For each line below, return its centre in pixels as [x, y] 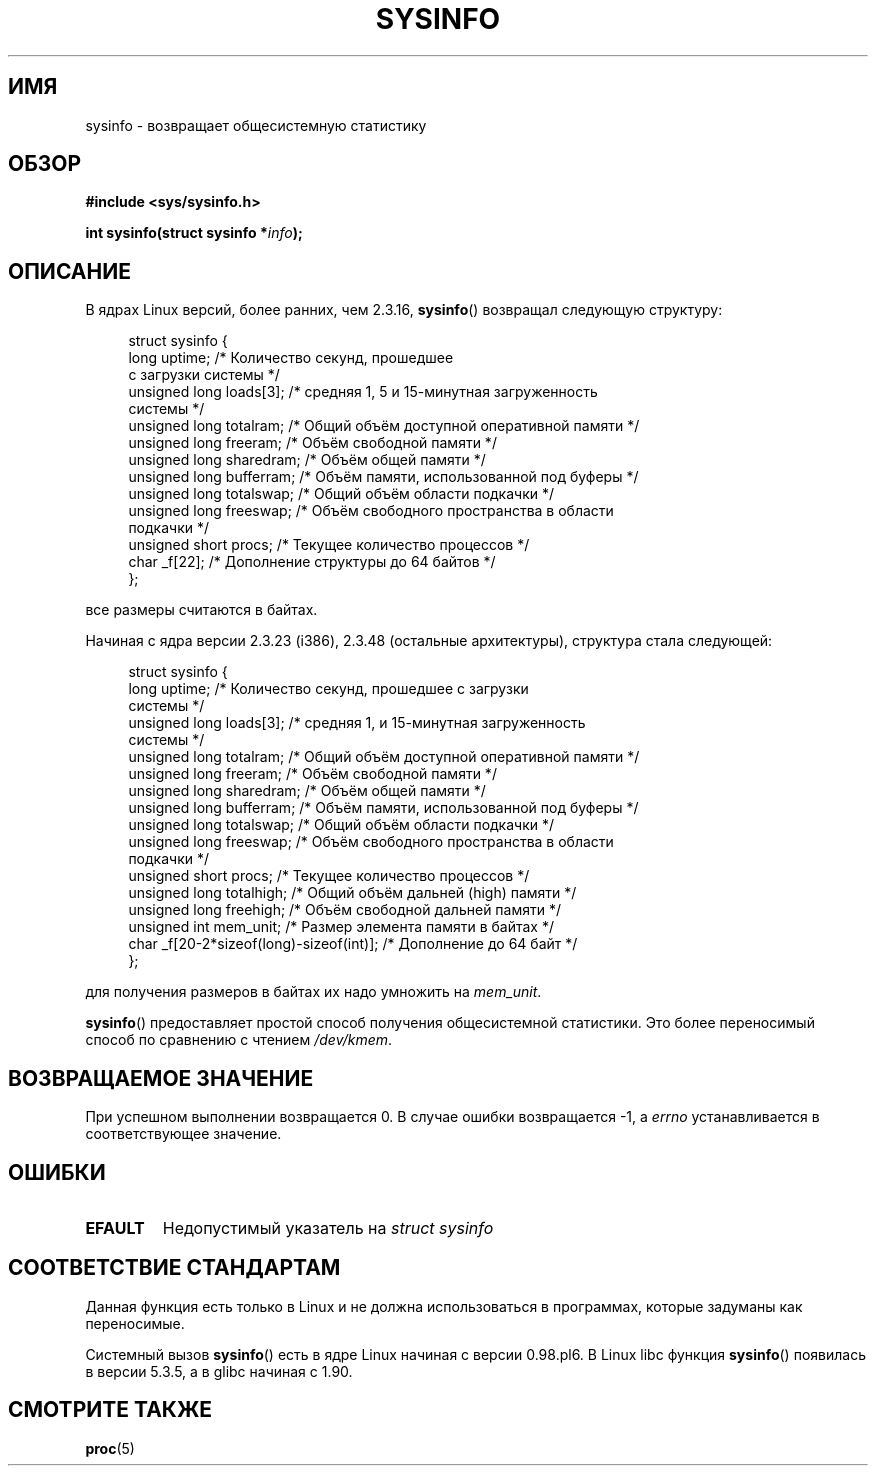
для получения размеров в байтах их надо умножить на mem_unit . [313, 992]
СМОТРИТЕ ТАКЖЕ [110, 1410]
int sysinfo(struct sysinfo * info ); [194, 233]
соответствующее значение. [183, 1134]
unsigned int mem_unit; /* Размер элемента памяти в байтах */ [341, 927]
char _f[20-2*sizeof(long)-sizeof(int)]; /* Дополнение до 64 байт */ [353, 944]
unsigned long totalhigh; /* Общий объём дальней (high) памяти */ [352, 893]
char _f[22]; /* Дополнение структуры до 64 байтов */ [312, 562]
